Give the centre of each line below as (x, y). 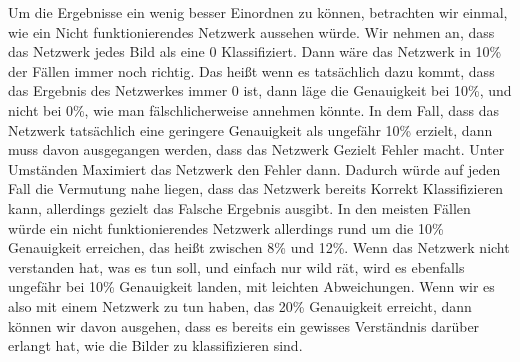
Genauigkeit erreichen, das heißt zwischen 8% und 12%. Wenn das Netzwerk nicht (259, 247)
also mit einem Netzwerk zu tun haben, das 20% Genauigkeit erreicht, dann (240, 305)
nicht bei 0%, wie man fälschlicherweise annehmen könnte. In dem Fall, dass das (253, 109)
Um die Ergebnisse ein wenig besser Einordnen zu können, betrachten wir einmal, (258, 12)
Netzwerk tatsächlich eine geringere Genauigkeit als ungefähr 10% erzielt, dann (250, 129)
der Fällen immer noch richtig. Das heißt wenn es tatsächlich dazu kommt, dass (251, 70)
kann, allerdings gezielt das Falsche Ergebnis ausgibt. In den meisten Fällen (239, 207)
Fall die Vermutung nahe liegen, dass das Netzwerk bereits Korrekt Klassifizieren (256, 188)
